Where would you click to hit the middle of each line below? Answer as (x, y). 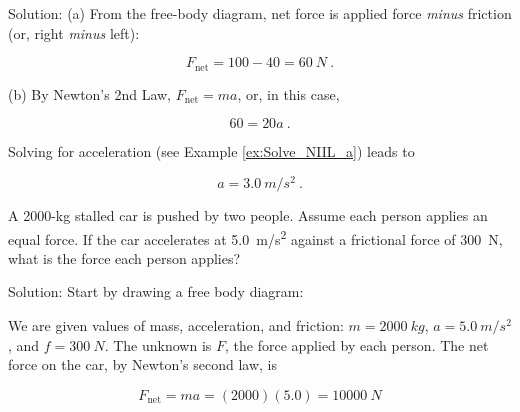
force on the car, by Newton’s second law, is (142, 364)
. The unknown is (158, 344)
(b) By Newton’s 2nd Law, (90, 93)
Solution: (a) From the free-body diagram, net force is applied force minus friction (260, 13)
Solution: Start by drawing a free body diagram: (156, 291)
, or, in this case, (288, 93)
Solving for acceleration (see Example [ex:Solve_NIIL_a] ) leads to (211, 151)
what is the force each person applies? (124, 257)
